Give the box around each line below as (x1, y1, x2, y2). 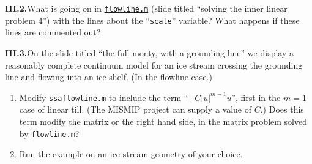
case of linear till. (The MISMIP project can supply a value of (19, 103, 252, 116)
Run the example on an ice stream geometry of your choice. (19, 147, 243, 160)
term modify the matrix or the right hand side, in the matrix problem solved (19, 114, 307, 127)
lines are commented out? (5, 26, 101, 39)
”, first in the (231, 91, 281, 103)
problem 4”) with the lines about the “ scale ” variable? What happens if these (5, 13, 300, 26)
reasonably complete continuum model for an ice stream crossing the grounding (5, 58, 303, 71)
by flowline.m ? (19, 127, 80, 140)
